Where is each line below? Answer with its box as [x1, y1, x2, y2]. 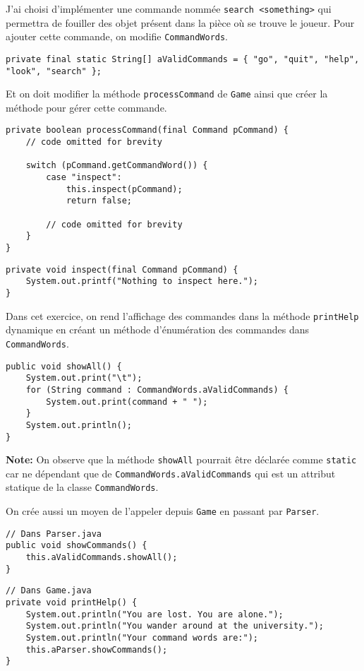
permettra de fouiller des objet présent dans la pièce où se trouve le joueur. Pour [6, 15, 355, 30]
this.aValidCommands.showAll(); [25, 552, 178, 563]
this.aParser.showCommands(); [25, 644, 168, 655]
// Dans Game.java [6, 586, 92, 596]
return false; [66, 196, 132, 206]
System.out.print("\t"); [25, 373, 142, 384]
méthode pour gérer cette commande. [6, 100, 167, 114]
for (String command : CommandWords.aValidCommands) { [25, 384, 289, 395]
